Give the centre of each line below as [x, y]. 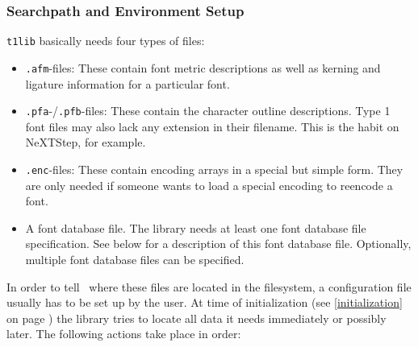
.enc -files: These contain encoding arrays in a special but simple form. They [214, 169]
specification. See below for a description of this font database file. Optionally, [218, 244]
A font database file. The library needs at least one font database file [196, 227]
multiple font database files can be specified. [135, 259]
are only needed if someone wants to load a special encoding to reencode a [209, 185]
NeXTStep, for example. [86, 142]
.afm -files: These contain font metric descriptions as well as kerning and [203, 67]
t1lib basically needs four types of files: [106, 41]
